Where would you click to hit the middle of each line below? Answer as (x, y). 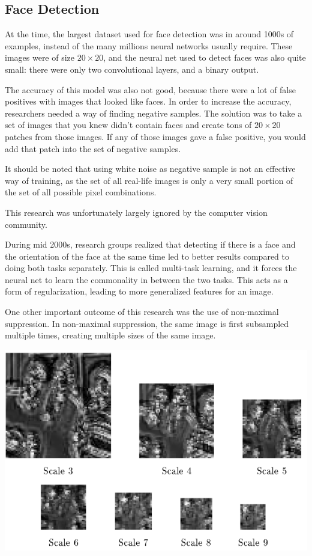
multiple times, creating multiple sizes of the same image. (110, 335)
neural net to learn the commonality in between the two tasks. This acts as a (146, 279)
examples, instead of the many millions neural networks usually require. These (149, 45)
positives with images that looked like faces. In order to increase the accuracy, (148, 101)
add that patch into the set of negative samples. (93, 148)
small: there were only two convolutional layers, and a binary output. (132, 69)
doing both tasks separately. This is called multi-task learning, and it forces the (151, 268)
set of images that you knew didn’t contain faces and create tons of (128, 125)
